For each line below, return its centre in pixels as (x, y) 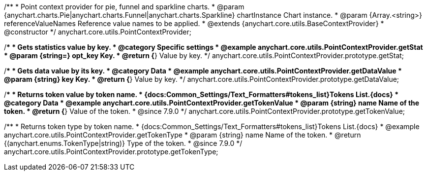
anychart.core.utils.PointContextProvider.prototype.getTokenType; (111, 152)
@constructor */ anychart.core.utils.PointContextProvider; (98, 32)
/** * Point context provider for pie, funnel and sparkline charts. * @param (124, 7)
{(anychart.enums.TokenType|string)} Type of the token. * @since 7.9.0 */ (123, 143)
